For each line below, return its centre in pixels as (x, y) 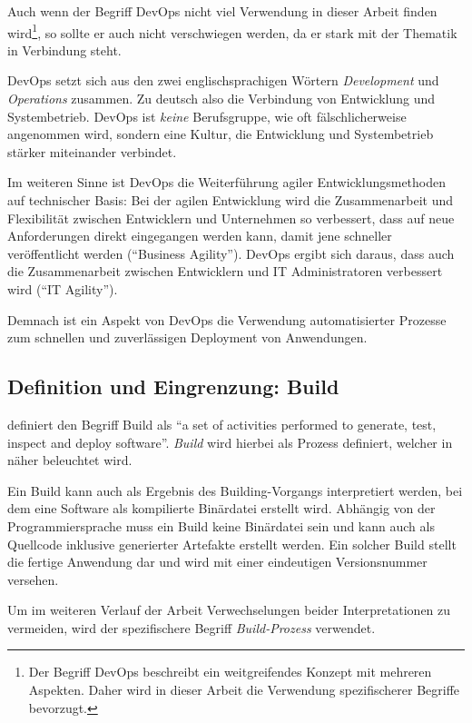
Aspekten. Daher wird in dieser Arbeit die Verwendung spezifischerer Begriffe (244, 690)
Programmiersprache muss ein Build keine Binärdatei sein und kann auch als (221, 525)
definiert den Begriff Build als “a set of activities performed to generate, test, (222, 424)
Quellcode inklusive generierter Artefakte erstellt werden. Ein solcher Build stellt (232, 544)
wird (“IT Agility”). (63, 288)
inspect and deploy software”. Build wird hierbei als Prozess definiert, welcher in (230, 442)
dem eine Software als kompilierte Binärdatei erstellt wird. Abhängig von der (221, 508)
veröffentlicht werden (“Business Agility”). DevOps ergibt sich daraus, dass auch (231, 253)
